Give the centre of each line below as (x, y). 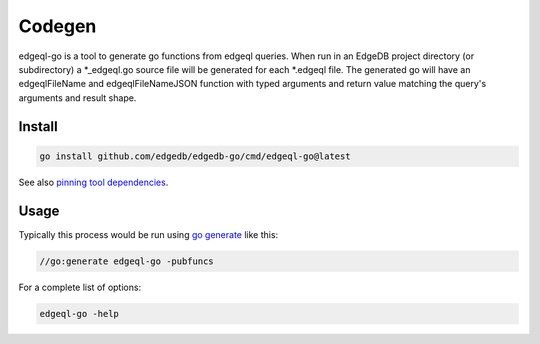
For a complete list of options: (80, 287)
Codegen (57, 26)
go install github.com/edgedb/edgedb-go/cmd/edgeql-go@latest (195, 156)
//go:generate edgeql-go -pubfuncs (126, 261)
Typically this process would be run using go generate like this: (148, 234)
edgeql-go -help (79, 313)
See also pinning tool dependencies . (93, 182)
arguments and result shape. (77, 97)
